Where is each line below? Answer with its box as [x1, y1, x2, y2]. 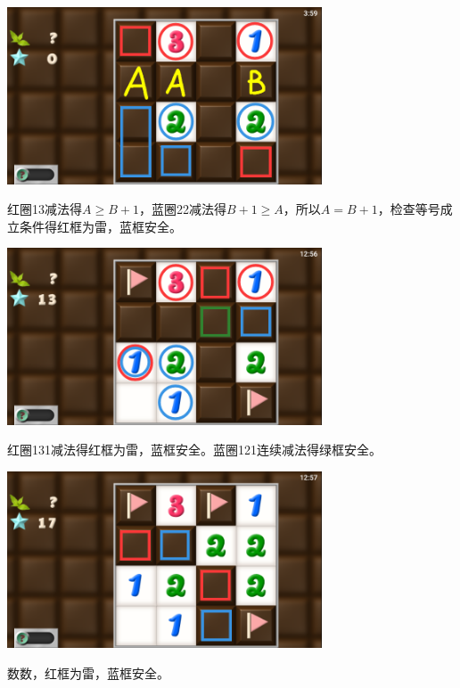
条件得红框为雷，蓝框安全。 [19, 217, 182, 235]
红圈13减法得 [7, 200, 82, 218]
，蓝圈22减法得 [138, 200, 226, 218]
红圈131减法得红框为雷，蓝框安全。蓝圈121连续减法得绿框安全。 [7, 440, 382, 459]
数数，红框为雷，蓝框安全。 [7, 663, 169, 682]
